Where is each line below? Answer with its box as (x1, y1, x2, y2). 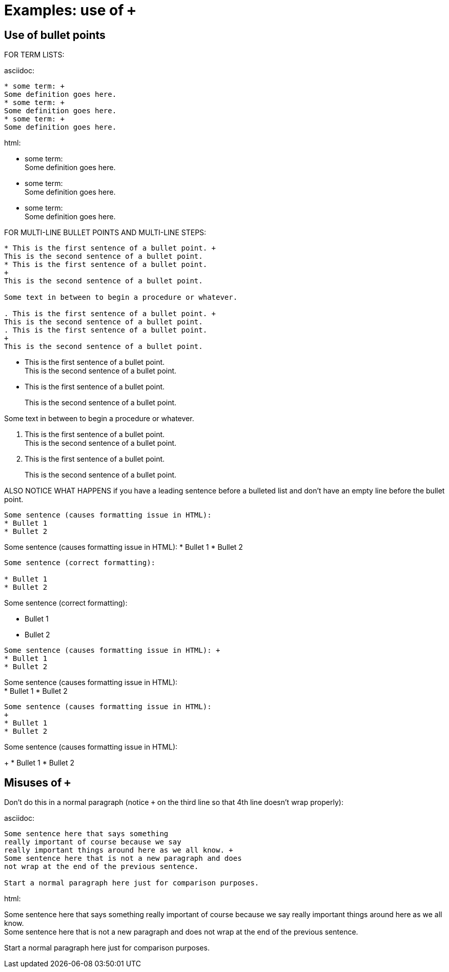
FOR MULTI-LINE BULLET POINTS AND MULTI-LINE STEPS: (4, 228, 207, 237)
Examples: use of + (4, 2, 136, 19)
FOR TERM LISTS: (4, 50, 65, 59)
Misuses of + (4, 776, 71, 789)
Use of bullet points (4, 28, 106, 42)
